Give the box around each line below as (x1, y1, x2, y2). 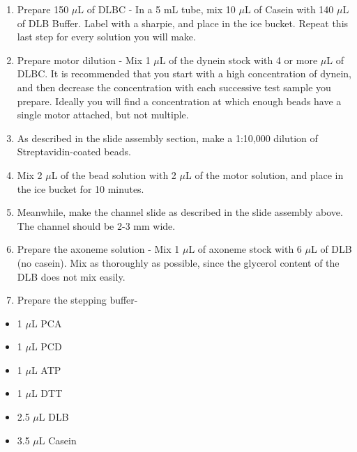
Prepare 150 (17, 2, 69, 16)
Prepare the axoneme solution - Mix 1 (17, 242, 180, 256)
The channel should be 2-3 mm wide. (17, 218, 176, 233)
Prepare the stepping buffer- (17, 293, 138, 307)
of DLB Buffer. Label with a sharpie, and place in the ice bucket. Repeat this (17, 15, 349, 30)
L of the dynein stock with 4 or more (159, 52, 318, 67)
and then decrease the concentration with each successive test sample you (17, 79, 331, 94)
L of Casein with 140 (244, 2, 334, 16)
